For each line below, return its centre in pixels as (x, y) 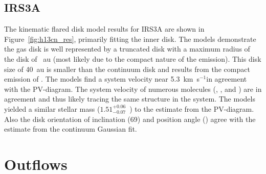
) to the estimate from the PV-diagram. (192, 108)
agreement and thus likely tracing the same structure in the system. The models (130, 99)
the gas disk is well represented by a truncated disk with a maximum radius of (127, 49)
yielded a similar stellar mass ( (52, 108)
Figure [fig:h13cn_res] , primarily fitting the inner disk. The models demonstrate (130, 39)
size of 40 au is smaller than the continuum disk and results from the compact (127, 69)
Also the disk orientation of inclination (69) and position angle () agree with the (130, 119)
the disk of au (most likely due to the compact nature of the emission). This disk (133, 58)
